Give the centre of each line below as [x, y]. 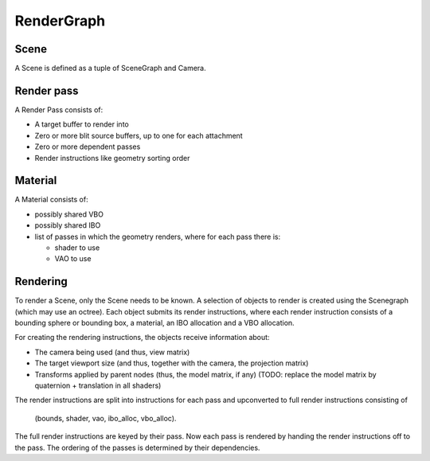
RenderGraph [60, 21]
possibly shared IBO [68, 225]
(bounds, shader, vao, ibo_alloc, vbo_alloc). [106, 418]
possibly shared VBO [69, 214]
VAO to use [73, 259]
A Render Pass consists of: [59, 109]
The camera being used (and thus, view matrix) [112, 352]
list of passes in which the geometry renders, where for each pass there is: [158, 236]
